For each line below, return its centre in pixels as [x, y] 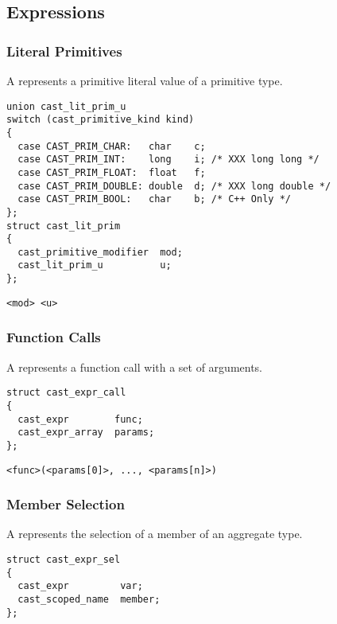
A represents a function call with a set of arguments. [135, 367]
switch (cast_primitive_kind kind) [101, 120]
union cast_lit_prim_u [66, 106]
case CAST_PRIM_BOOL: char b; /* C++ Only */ [154, 199]
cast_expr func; [80, 419]
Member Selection [66, 504]
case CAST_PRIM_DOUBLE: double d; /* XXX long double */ [174, 186]
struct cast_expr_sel [64, 560]
